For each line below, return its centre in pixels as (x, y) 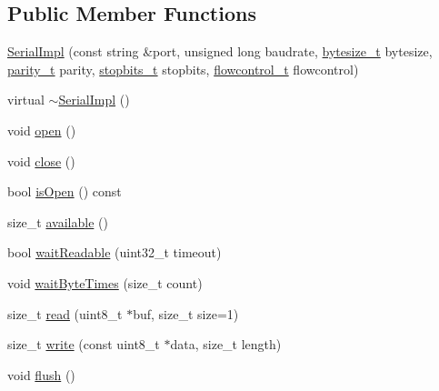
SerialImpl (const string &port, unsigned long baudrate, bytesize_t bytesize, (220, 51)
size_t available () (58, 221)
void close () (41, 160)
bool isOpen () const (65, 191)
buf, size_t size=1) (186, 313)
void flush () (41, 374)
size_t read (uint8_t (65, 313)
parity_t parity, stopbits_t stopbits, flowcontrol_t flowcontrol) (183, 69)
